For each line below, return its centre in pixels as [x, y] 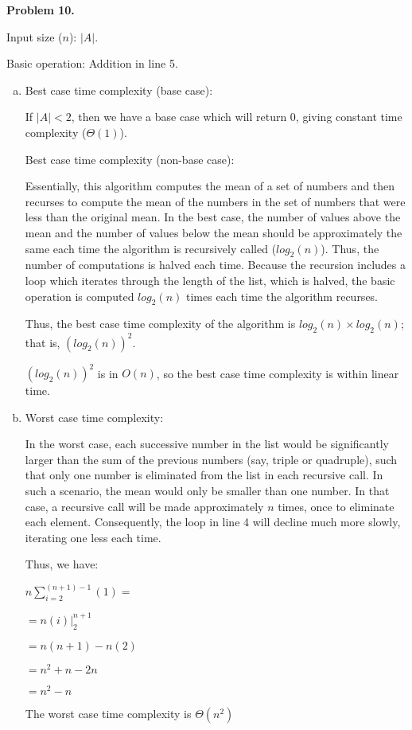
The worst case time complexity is [108, 713]
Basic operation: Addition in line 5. [92, 63]
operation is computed [80, 296]
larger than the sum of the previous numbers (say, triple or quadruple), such [211, 459]
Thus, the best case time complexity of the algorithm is [160, 324]
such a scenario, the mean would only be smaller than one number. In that [207, 491]
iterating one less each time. [93, 537]
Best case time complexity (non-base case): [130, 159]
